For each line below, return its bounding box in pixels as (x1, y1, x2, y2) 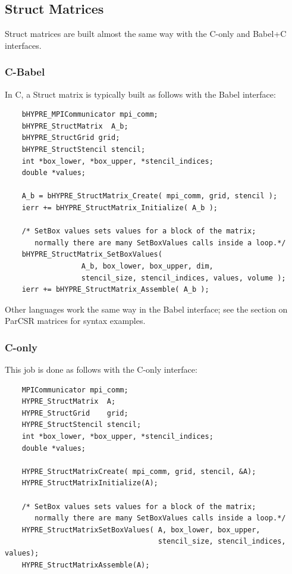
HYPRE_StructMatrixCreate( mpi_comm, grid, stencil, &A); (21, 467, 256, 476)
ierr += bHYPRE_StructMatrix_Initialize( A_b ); (21, 203, 218, 212)
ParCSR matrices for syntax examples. (5, 314, 146, 327)
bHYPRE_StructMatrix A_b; (21, 121, 128, 130)
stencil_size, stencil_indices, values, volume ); (81, 273, 286, 282)
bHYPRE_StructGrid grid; (21, 133, 120, 142)
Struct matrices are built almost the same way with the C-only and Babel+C (5, 27, 287, 40)
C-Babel (5, 64, 45, 79)
